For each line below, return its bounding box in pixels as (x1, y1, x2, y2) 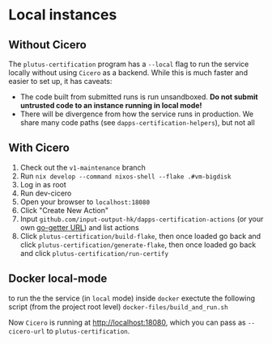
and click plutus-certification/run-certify (19, 248, 168, 258)
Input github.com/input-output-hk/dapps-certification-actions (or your (19, 214, 264, 224)
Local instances (8, 6, 117, 24)
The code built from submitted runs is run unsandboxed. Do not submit (19, 92, 258, 102)
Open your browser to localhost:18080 (19, 196, 151, 207)
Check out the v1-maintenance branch (19, 162, 146, 172)
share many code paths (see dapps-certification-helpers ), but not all (19, 118, 255, 127)
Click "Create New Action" (19, 205, 109, 215)
